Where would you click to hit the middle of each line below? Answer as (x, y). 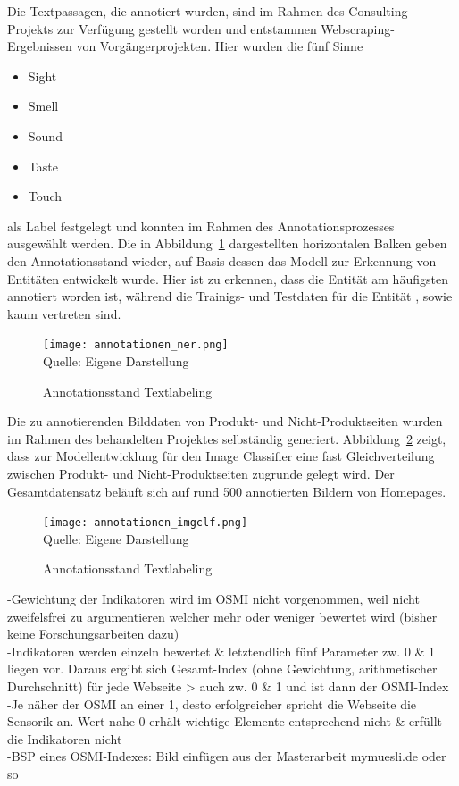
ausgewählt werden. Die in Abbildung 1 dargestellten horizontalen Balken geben (227, 243)
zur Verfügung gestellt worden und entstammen (187, 28)
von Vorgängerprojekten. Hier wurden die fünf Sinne (220, 46)
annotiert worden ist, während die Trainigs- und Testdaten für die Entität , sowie (230, 296)
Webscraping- (358, 28)
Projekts (30, 28)
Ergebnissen (40, 46)
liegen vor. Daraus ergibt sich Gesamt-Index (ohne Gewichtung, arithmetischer (222, 669)
